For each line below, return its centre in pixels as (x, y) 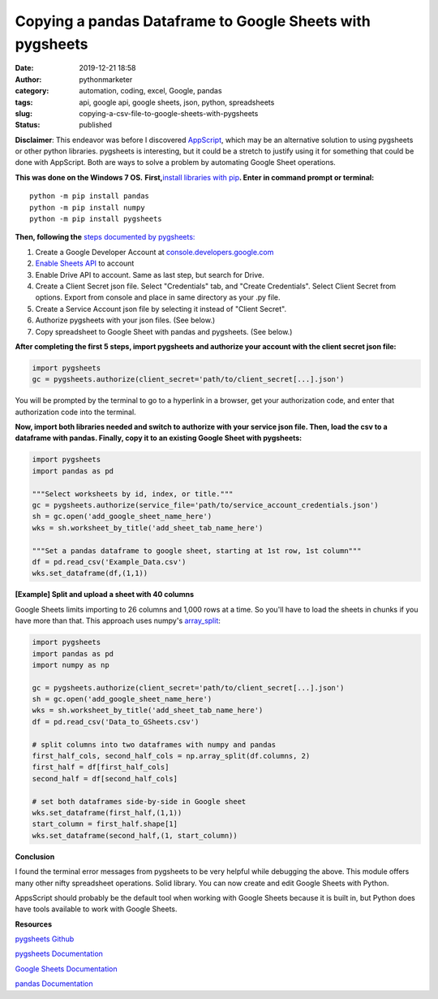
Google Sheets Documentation (66, 969)
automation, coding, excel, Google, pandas (150, 91)
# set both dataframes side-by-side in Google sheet (139, 801)
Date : (24, 68)
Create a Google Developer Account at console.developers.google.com (155, 252)
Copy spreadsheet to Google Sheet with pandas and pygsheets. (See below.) (164, 331)
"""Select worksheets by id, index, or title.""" (133, 494)
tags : (24, 102)
